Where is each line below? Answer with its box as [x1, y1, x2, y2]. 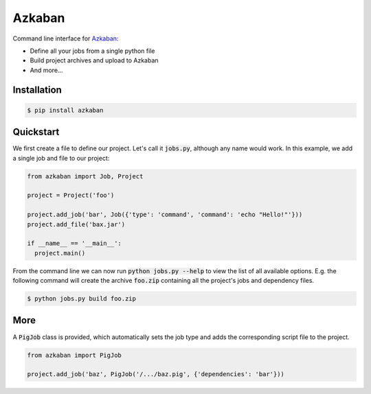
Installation [12, 84, 62, 95]
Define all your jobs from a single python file [30, 47, 155, 55]
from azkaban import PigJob [27, 351, 122, 359]
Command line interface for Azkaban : [12, 34, 119, 43]
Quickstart [12, 126, 60, 138]
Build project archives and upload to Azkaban [30, 56, 159, 65]
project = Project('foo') [27, 192, 115, 199]
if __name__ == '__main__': [27, 240, 122, 247]
